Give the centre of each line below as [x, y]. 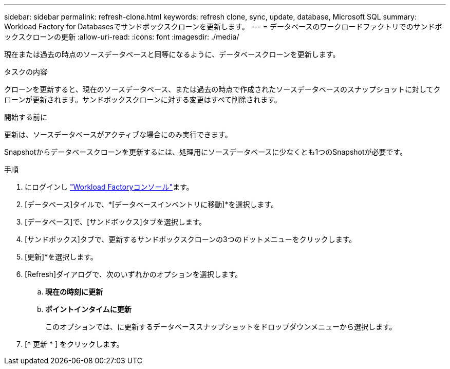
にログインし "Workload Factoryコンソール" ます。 [109, 187]
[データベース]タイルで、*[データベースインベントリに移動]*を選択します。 [152, 204]
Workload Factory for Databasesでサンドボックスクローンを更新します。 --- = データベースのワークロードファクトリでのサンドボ [223, 26]
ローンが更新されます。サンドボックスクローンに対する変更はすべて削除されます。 [143, 99]
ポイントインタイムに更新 [88, 309]
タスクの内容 [26, 72]
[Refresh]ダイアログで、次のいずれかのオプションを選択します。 [134, 274]
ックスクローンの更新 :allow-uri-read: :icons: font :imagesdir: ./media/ [122, 37]
